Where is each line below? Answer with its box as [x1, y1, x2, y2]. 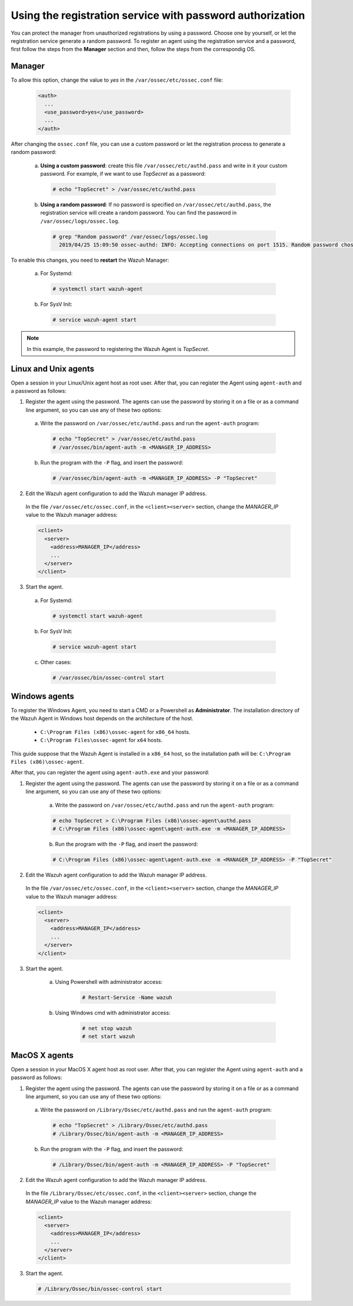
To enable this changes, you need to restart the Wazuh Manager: [11, 256, 169, 264]
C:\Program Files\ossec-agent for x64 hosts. [40, 737, 163, 744]
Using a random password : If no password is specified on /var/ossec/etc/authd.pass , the [40, 201, 272, 208]
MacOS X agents [11, 1050, 74, 1060]
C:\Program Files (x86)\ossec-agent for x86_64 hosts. [40, 728, 191, 735]
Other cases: [40, 659, 72, 666]
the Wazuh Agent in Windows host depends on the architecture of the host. [11, 715, 194, 722]
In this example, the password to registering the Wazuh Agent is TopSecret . [26, 345, 210, 352]
